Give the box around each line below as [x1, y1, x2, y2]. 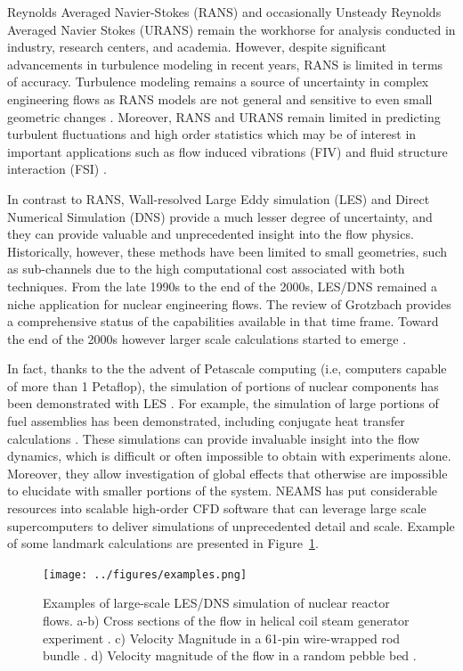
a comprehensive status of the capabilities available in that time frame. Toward [7, 312, 439, 331]
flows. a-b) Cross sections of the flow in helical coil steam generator [43, 611, 410, 630]
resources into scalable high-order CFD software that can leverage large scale [7, 499, 426, 518]
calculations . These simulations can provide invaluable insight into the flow [7, 429, 420, 447]
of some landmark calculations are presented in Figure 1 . [7, 534, 319, 552]
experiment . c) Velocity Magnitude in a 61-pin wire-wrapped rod [43, 628, 401, 647]
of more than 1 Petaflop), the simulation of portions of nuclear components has [7, 376, 439, 395]
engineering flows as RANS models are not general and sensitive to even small [7, 89, 433, 108]
